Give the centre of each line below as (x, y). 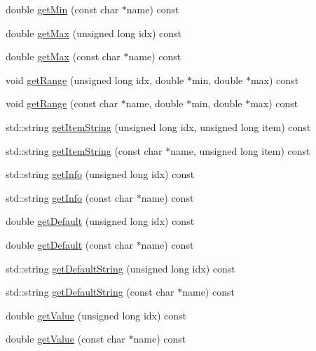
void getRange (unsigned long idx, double (95, 80)
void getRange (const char (62, 103)
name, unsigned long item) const (240, 150)
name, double (154, 103)
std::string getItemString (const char (84, 150)
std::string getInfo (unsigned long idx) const (100, 174)
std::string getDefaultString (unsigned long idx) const (121, 268)
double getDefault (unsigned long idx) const (100, 221)
